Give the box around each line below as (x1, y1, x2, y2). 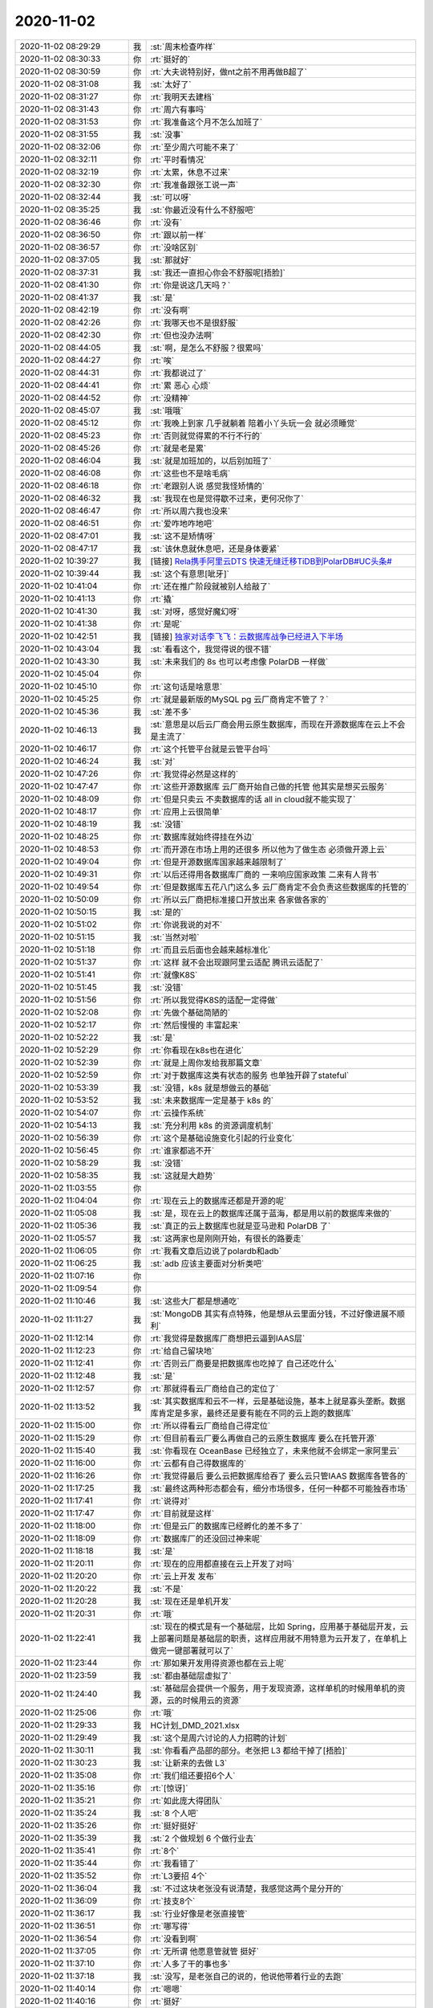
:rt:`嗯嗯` (150, 1983, 183, 1994)
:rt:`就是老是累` (150, 443, 207, 454)
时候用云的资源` (182, 1695, 242, 1706)
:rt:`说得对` (150, 1495, 191, 1506)
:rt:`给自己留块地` (150, 1345, 215, 1357)
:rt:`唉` (150, 354, 175, 365)
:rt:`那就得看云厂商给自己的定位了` (150, 1382, 279, 1394)
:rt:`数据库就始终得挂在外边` (150, 831, 255, 843)
